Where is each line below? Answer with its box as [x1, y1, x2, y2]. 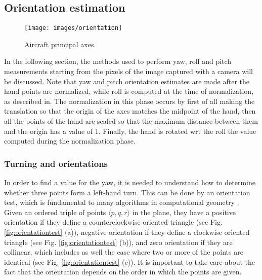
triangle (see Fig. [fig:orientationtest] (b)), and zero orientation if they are [4, 236, 233, 247]
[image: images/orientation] [24, 24, 122, 32]
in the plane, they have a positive [132, 206, 236, 217]
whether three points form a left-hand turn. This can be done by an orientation [4, 187, 250, 197]
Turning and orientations [4, 157, 108, 169]
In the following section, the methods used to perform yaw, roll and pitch [4, 56, 232, 66]
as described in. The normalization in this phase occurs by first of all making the [4, 95, 255, 106]
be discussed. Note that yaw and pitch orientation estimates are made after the [4, 76, 250, 86]
